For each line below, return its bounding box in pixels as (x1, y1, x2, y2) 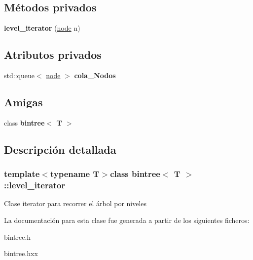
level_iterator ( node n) (4, 23, 80, 33)
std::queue (4, 70, 35, 80)
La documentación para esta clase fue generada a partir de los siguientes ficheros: (4, 215, 250, 225)
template (4, 168, 40, 180)
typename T (50, 168, 100, 180)
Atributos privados (4, 47, 102, 62)
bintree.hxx (4, 248, 38, 259)
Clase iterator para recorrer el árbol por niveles (4, 198, 147, 209)
